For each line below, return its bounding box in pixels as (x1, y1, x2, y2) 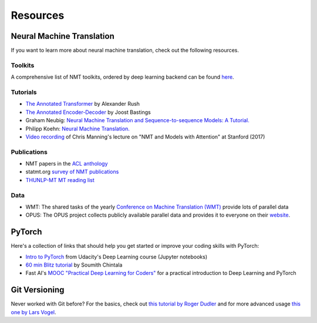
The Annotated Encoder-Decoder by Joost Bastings (25, 109, 151, 116)
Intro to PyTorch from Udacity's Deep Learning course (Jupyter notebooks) (25, 253, 208, 260)
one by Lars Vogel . (11, 308, 56, 315)
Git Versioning (11, 285, 65, 295)
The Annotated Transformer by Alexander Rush (25, 100, 140, 107)
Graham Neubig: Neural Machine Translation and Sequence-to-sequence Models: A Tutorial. (25, 117, 249, 124)
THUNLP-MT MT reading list (25, 176, 95, 183)
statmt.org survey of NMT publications (25, 168, 119, 176)
